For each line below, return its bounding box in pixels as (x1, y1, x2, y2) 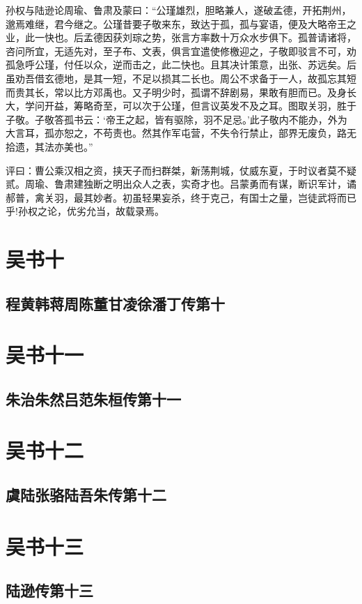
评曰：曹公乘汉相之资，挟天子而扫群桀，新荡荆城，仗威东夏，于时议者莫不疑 (6, 163, 356, 177)
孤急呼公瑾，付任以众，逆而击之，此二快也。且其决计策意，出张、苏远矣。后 (6, 57, 356, 72)
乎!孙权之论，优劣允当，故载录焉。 (6, 204, 164, 218)
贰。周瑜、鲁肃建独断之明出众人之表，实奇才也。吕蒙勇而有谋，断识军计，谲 (6, 176, 356, 191)
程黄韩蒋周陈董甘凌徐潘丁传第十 (6, 292, 225, 314)
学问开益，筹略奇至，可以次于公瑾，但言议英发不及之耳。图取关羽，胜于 (24, 98, 356, 113)
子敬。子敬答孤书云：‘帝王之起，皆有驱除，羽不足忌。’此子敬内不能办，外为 (6, 112, 347, 126)
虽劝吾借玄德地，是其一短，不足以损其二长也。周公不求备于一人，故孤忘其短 (6, 70, 356, 85)
